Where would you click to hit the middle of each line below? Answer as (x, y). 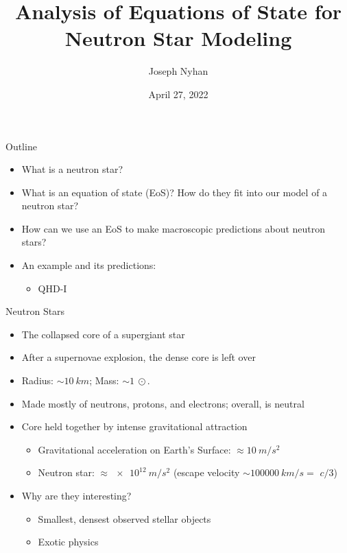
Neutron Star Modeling (178, 38)
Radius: (37, 380)
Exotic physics (68, 542)
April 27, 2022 (178, 94)
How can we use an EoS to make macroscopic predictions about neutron (173, 228)
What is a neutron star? (72, 169)
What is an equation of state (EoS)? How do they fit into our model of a (175, 192)
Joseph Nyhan (178, 71)
